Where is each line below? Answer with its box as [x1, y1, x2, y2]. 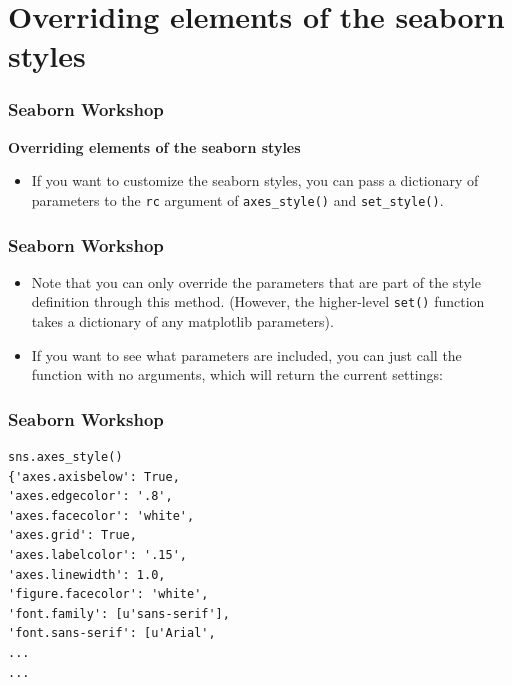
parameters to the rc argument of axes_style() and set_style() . [31, 189, 444, 210]
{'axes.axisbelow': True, [8, 469, 180, 484]
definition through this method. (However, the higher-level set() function [31, 291, 485, 312]
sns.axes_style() [8, 450, 123, 465]
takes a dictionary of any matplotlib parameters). [31, 311, 334, 332]
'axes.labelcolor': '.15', [8, 548, 187, 563]
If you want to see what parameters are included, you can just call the [31, 344, 462, 365]
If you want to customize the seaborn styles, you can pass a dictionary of [31, 170, 479, 191]
